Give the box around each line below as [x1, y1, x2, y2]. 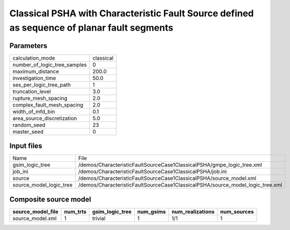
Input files [9, 142, 43, 150]
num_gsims [137, 208, 166, 215]
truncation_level [12, 88, 51, 95]
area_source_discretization [12, 115, 77, 122]
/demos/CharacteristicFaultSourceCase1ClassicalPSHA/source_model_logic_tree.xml [78, 182, 282, 189]
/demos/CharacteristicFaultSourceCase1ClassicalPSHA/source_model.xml [78, 175, 256, 182]
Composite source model [9, 195, 91, 203]
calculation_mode [12, 54, 56, 61]
